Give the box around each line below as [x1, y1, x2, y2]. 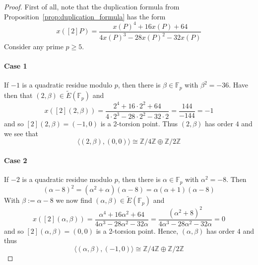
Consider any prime [4, 41, 64, 52]
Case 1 [4, 61, 27, 71]
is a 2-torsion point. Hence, [96, 225, 179, 236]
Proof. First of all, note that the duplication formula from [4, 1, 180, 11]
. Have [229, 80, 249, 90]
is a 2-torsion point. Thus [100, 118, 178, 129]
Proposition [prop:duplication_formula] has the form [4, 11, 166, 21]
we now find [56, 195, 92, 205]
